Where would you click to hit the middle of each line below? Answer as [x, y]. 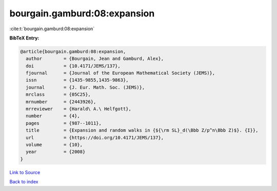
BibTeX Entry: [24, 38]
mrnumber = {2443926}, [61, 102]
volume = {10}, [54, 145]
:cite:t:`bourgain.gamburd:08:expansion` [52, 29]
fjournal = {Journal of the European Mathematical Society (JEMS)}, [121, 73]
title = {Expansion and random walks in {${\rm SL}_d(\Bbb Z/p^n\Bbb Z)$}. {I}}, [142, 130]
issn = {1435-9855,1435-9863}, [77, 80]
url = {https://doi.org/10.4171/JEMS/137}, [95, 137]
